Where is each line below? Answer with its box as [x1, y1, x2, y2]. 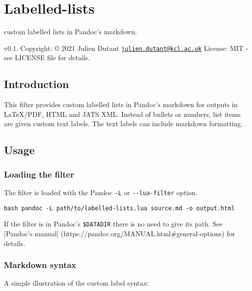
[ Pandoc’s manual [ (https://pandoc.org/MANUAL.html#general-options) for [4, 228, 235, 238]
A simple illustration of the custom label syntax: [4, 278, 149, 288]
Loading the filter [4, 168, 74, 180]
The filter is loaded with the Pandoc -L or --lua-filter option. [4, 187, 198, 197]
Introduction [4, 76, 69, 91]
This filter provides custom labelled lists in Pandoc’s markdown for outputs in [4, 99, 238, 110]
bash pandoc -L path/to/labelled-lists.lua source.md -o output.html [4, 204, 235, 212]
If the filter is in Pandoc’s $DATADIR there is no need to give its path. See [4, 219, 223, 229]
